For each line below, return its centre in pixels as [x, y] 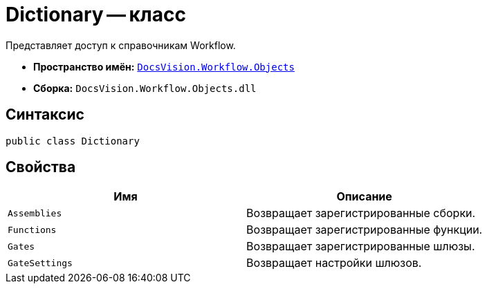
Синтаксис [45, 115]
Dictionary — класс [96, 15]
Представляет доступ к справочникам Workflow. [121, 45]
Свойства [41, 167]
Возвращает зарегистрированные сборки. [361, 213]
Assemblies [35, 213]
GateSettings [40, 263]
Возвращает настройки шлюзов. [334, 263]
